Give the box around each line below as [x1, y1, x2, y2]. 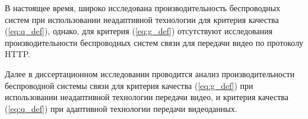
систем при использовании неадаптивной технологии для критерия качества [5, 13, 279, 25]
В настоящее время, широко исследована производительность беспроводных [5, 2, 281, 14]
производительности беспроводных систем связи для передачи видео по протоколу [5, 36, 304, 48]
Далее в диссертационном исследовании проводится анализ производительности [5, 67, 295, 80]
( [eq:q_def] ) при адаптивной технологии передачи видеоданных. [5, 102, 237, 114]
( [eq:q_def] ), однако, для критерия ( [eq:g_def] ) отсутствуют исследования [5, 25, 273, 37]
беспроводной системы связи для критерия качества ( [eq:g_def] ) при [5, 79, 253, 91]
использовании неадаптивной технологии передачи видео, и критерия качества [5, 91, 288, 103]
